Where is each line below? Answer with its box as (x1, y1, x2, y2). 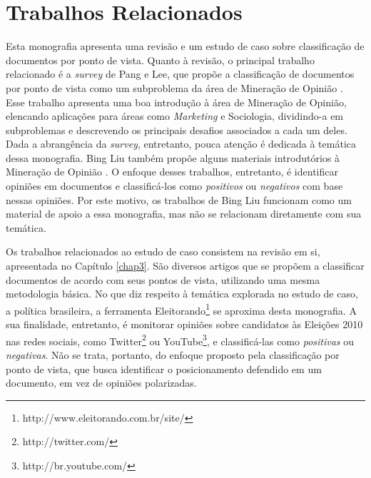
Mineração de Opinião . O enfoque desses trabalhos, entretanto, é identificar (6, 164, 338, 179)
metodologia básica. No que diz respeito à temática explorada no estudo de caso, (6, 286, 358, 301)
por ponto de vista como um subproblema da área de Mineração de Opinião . (6, 80, 343, 95)
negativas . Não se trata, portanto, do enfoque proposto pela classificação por (6, 347, 340, 362)
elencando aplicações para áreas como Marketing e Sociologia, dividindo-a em (6, 108, 344, 123)
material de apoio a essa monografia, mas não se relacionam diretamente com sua (6, 206, 362, 221)
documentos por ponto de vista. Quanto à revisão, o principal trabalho (6, 52, 315, 67)
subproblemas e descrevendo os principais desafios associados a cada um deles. (6, 122, 347, 137)
